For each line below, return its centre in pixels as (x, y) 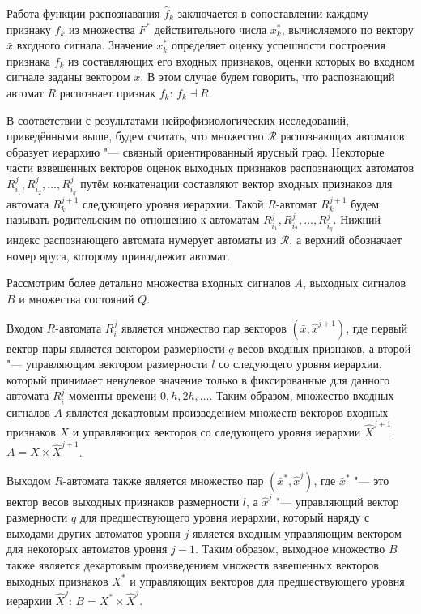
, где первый (376, 327)
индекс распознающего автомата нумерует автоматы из (142, 240)
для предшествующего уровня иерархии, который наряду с (225, 517)
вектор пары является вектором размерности (116, 348)
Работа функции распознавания (83, 13)
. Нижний (357, 219)
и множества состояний (77, 298)
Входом (25, 327)
